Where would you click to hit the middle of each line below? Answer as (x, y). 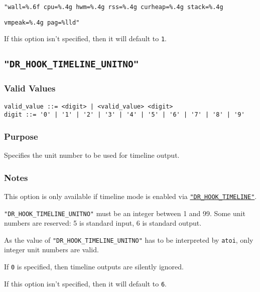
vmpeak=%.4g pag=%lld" (42, 22)
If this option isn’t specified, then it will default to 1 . (86, 38)
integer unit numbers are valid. (51, 250)
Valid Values (30, 88)
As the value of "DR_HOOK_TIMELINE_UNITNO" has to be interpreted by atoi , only (129, 239)
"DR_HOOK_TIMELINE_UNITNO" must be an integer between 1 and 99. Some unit (125, 213)
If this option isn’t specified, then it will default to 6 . (86, 283)
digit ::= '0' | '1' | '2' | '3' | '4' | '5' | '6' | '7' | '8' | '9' (124, 115)
